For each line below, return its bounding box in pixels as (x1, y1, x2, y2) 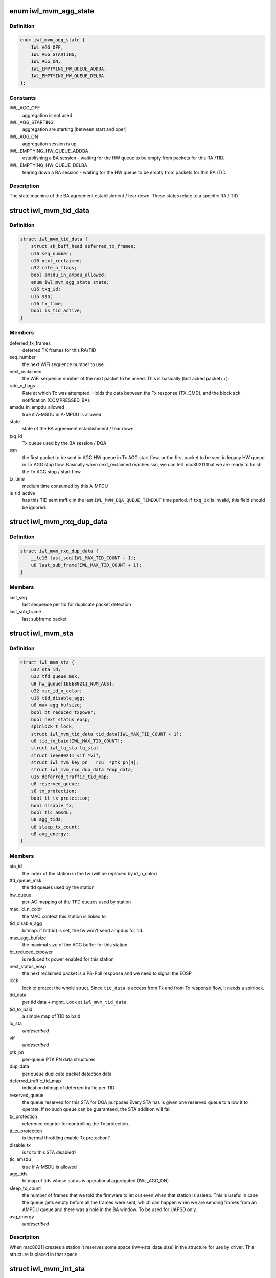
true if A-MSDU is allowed (22, 1163, 77, 1170)
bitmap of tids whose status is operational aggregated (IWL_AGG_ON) (22, 1178, 169, 1184)
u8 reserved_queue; (31, 781, 80, 787)
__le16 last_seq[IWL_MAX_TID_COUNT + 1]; (31, 555, 136, 561)
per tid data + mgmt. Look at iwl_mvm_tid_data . (22, 999, 128, 1005)
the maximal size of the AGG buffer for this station (22, 942, 128, 948)
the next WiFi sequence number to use (22, 361, 104, 368)
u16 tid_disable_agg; (31, 695, 85, 701)
